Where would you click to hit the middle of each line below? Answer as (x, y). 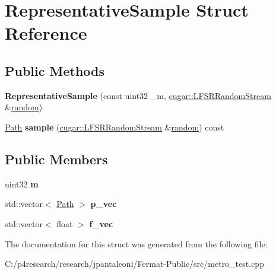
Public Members (56, 159)
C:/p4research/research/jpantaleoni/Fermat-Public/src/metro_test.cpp (134, 264)
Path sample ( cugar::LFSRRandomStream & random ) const (115, 127)
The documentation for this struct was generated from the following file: (136, 243)
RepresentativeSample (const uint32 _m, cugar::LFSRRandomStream (138, 95)
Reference (46, 33)
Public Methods (55, 70)
